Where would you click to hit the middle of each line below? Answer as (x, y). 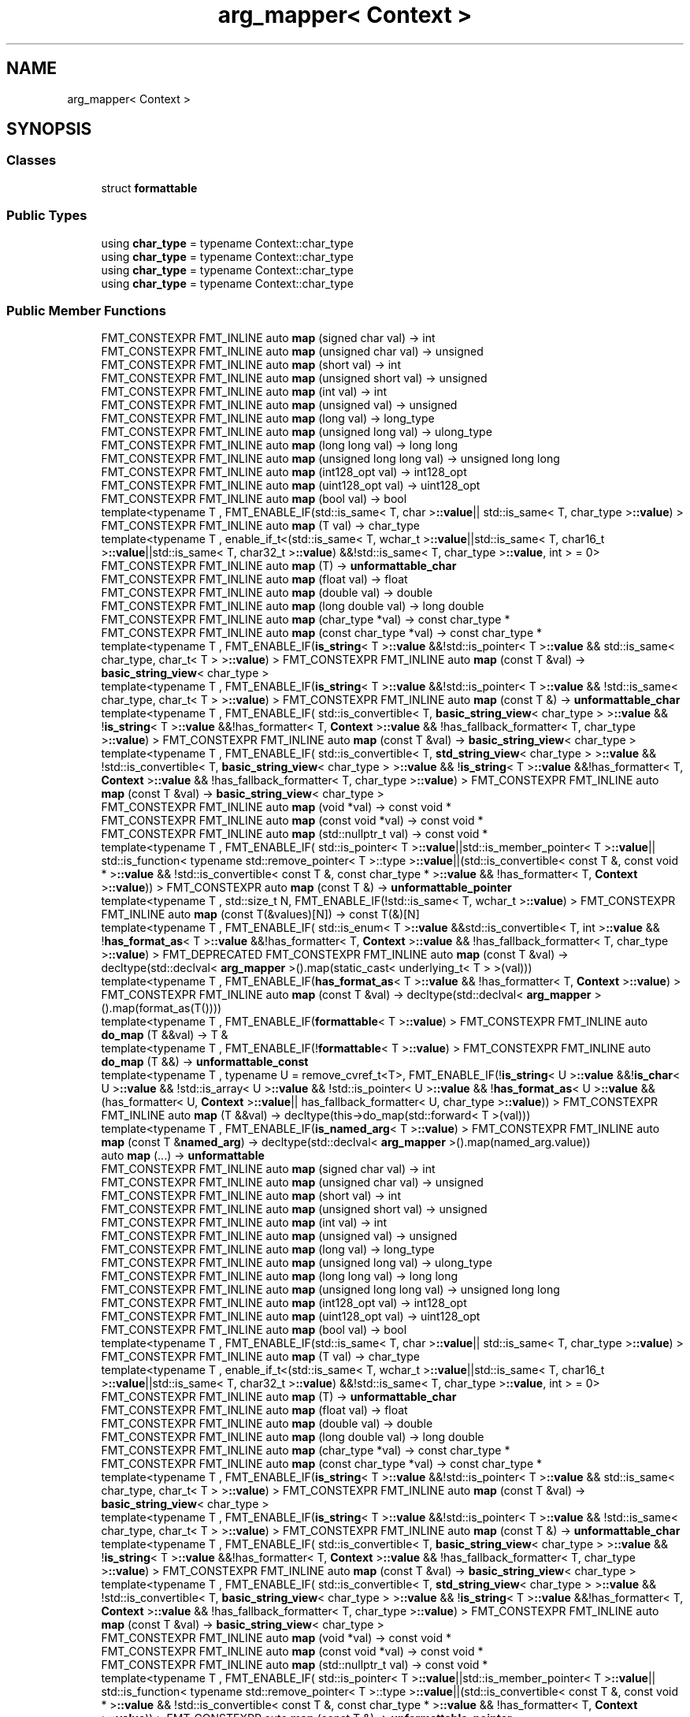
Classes (32, 160)
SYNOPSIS (49, 129)
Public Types (47, 216)
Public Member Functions (86, 310)
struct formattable (149, 188)
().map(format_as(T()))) (161, 1008)
